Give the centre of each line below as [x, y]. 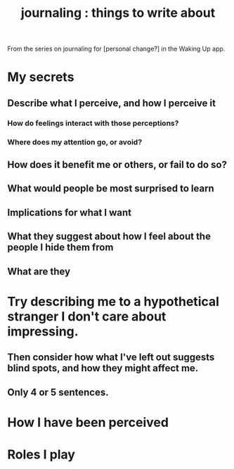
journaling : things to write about [118, 13]
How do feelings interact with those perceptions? [93, 123]
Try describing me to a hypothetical [113, 301]
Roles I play [41, 454]
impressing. [43, 331]
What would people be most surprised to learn [111, 189]
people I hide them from [60, 248]
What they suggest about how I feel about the [109, 237]
